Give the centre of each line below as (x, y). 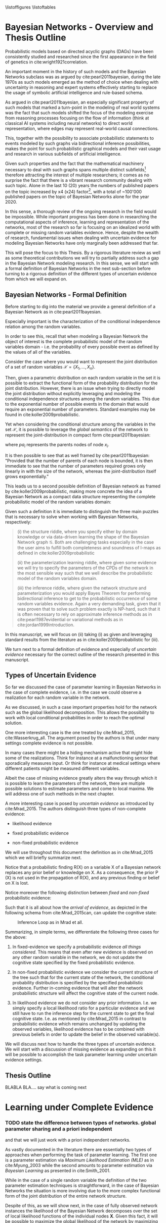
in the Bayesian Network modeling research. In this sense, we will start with (82, 263)
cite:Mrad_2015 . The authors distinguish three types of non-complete (76, 809)
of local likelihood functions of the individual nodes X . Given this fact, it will (82, 1216)
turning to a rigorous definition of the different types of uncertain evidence (81, 274)
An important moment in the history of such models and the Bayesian (76, 71)
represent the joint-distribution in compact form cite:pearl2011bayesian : (78, 435)
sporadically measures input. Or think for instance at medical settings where (83, 763)
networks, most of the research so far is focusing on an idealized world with (83, 227)
